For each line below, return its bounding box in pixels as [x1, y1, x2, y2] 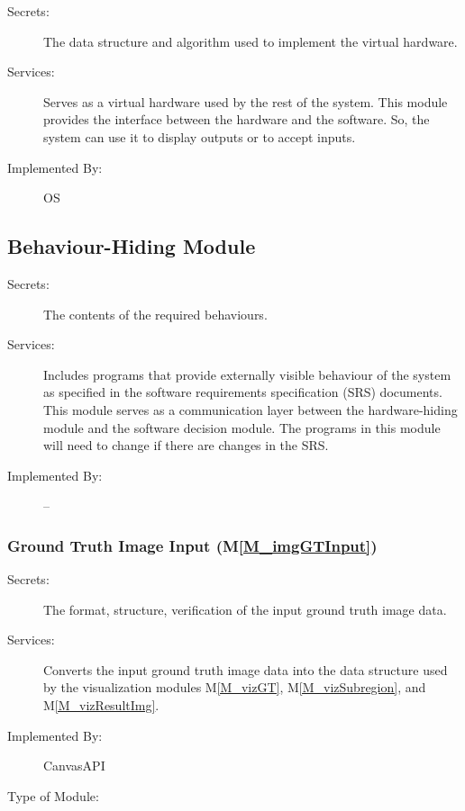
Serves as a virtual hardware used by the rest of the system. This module [43, 92, 448, 111]
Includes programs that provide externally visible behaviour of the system [43, 365, 451, 383]
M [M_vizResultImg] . [43, 696, 160, 715]
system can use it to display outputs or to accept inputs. [43, 127, 356, 146]
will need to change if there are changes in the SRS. [43, 436, 329, 455]
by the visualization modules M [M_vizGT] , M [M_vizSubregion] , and [43, 678, 426, 697]
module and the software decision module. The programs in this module [43, 418, 441, 437]
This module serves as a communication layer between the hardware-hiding [43, 400, 458, 419]
